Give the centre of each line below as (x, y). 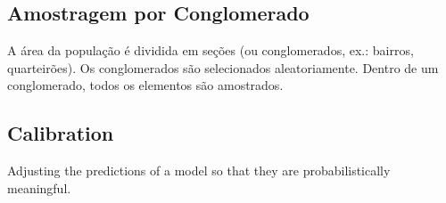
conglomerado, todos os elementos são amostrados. (145, 85)
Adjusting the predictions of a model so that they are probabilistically (199, 171)
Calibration (61, 133)
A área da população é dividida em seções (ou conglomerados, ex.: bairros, (211, 50)
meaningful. (39, 187)
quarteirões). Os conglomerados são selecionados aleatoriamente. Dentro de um (223, 67)
